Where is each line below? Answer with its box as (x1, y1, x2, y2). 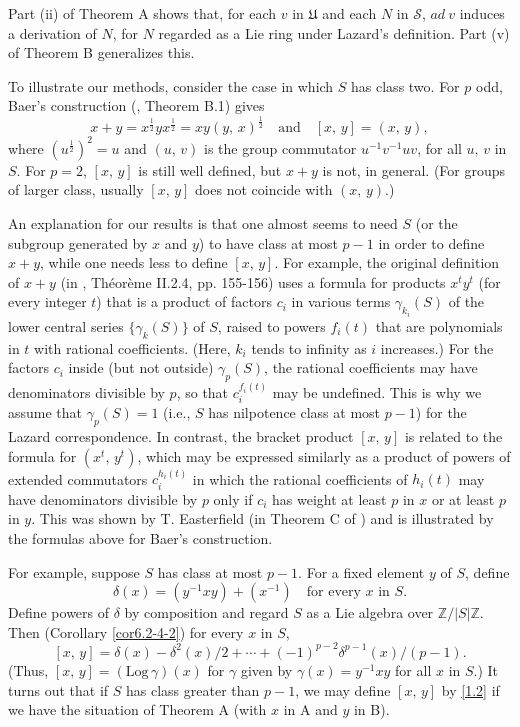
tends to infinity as (251, 337, 367, 358)
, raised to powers (217, 315, 326, 336)
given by (240, 659, 293, 680)
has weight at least (272, 488, 387, 509)
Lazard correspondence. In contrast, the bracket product (8, 426, 354, 447)
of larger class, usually (8, 179, 144, 200)
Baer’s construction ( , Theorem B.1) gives (8, 95, 265, 116)
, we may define (295, 679, 391, 700)
